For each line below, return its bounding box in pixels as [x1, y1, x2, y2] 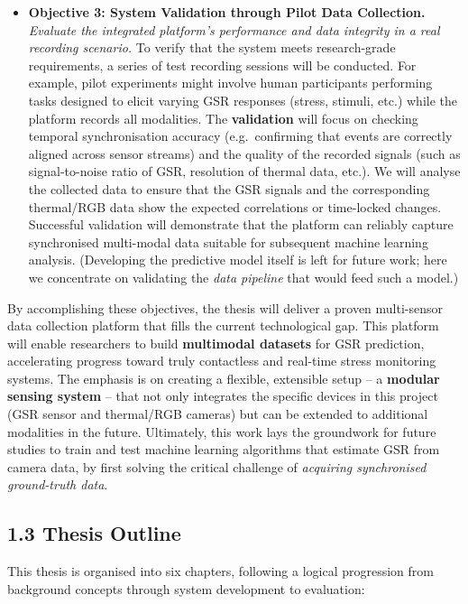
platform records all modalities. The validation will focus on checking [28, 108, 418, 127]
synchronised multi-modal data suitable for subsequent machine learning [28, 232, 428, 251]
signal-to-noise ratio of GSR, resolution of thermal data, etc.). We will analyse [28, 162, 461, 181]
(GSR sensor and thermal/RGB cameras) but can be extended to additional [7, 404, 428, 423]
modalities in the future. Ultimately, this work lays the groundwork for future [7, 422, 436, 441]
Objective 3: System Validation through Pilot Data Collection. [28, 3, 426, 21]
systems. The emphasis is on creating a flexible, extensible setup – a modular [7, 368, 440, 387]
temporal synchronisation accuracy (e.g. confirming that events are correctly [28, 126, 453, 145]
